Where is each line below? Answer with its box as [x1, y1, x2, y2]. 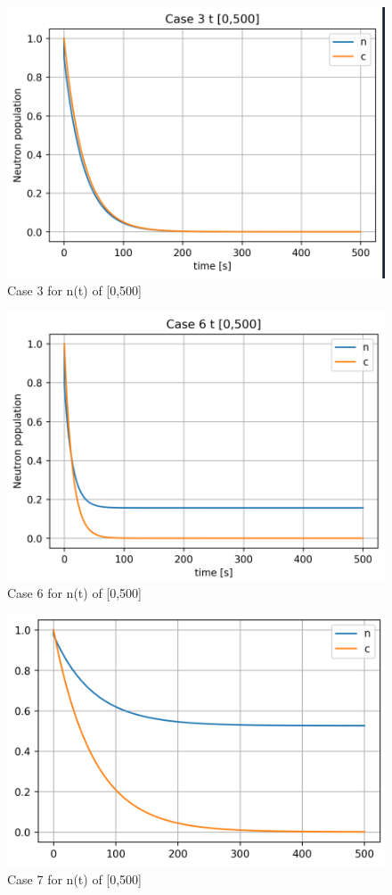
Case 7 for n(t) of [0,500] [7, 869, 143, 888]
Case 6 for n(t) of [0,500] [7, 584, 143, 602]
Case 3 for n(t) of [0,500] [7, 281, 143, 300]
